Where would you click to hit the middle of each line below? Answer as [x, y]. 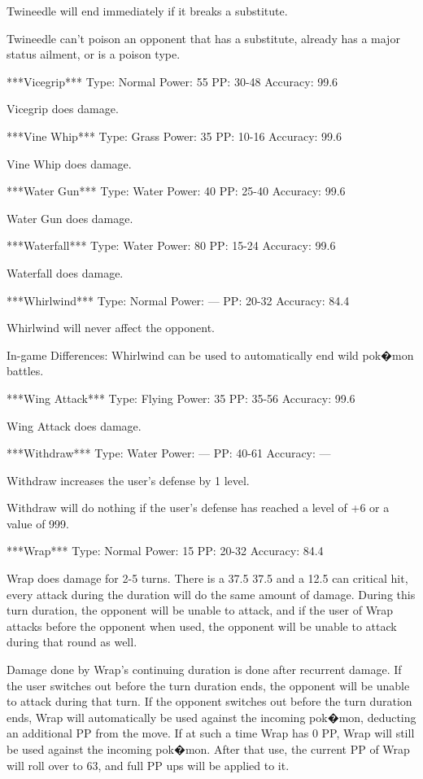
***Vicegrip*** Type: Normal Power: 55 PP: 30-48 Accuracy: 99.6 [172, 81]
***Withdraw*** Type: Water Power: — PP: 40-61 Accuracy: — [169, 453]
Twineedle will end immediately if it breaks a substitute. [147, 11]
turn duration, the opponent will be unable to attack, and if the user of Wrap [200, 610]
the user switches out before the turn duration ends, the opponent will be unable [208, 685]
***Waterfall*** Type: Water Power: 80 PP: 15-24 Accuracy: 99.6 [171, 245]
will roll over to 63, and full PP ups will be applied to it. [148, 765]
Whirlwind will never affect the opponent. [111, 328]
